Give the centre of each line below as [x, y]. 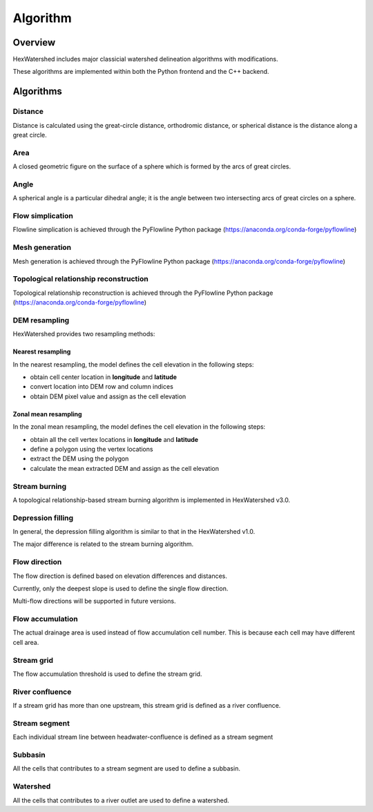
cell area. [26, 642]
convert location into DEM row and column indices [102, 387]
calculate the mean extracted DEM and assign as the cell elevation [124, 468]
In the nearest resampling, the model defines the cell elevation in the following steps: [133, 364]
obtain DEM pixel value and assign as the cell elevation [108, 396]
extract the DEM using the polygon [79, 458]
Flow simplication [43, 216]
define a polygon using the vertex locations [92, 449]
